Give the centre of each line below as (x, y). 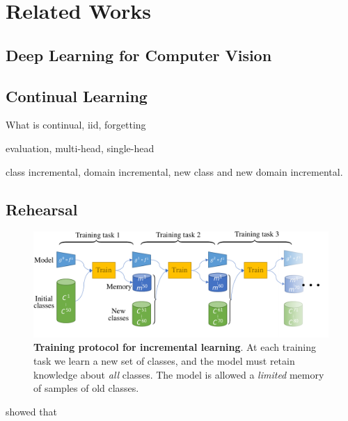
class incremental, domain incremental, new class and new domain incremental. (174, 171)
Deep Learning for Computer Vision (139, 55)
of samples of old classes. (86, 388)
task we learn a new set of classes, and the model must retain (164, 360)
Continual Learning (77, 96)
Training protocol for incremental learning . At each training (175, 347)
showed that (31, 411)
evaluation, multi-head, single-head (80, 148)
